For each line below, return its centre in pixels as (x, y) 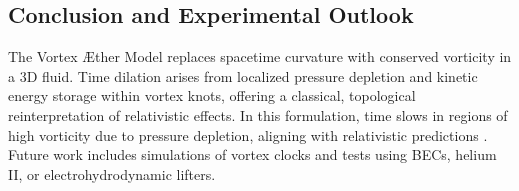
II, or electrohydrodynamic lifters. (112, 173)
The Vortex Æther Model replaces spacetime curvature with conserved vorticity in (260, 56)
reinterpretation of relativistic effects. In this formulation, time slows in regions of (258, 114)
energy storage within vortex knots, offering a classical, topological (212, 95)
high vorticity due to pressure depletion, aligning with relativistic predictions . (248, 134)
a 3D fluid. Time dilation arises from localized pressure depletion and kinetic (243, 75)
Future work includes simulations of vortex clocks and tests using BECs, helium (252, 154)
